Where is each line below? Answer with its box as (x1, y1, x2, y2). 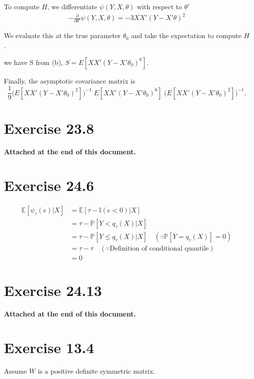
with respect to (137, 1, 182, 11)
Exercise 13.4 (4, 337, 94, 358)
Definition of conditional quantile (109, 245, 209, 253)
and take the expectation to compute (131, 30, 242, 41)
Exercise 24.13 (4, 280, 102, 300)
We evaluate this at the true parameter (4, 30, 121, 41)
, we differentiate (47, 1, 98, 11)
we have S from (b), (4, 57, 63, 67)
